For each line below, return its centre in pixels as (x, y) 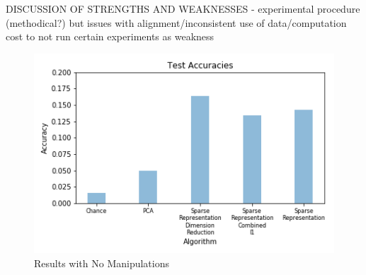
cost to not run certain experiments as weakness (110, 36)
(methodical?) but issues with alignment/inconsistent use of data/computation (176, 22)
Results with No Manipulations (102, 263)
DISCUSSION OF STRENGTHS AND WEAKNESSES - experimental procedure (183, 8)
